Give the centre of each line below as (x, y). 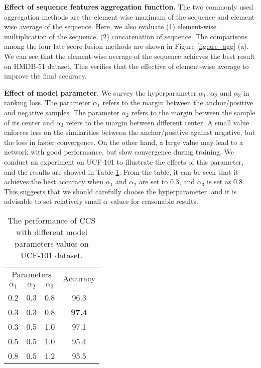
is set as (219, 181)
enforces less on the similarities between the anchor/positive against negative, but (129, 132)
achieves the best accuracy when (54, 181)
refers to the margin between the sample (193, 112)
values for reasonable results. (154, 201)
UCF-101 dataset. (51, 255)
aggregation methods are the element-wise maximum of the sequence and (116, 16)
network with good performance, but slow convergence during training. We (119, 152)
